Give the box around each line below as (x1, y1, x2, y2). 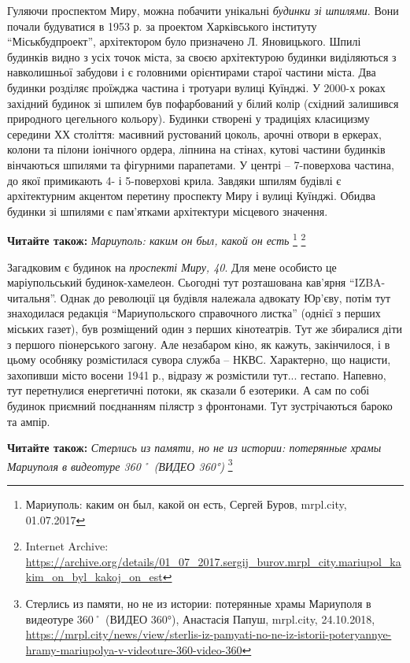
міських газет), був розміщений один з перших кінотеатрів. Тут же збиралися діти (7, 320, 402, 336)
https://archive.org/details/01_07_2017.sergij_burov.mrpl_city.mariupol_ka (25, 553, 401, 569)
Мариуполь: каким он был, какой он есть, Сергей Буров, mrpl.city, (25, 495, 347, 512)
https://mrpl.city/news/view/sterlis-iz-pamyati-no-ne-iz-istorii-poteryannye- (25, 626, 392, 643)
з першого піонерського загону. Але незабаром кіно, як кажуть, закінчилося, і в (7, 335, 390, 352)
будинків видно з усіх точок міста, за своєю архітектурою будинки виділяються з (7, 48, 397, 65)
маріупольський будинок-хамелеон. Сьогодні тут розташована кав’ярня (7, 274, 346, 291)
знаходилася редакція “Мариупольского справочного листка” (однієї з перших (7, 305, 381, 321)
